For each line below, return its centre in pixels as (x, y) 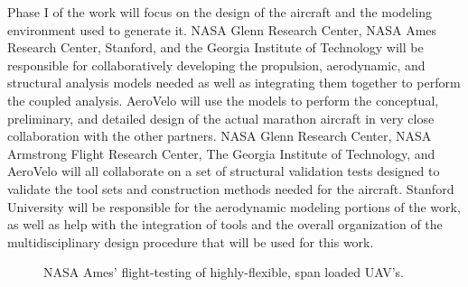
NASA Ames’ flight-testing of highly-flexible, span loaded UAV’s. (224, 272)
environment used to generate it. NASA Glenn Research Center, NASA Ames (222, 29)
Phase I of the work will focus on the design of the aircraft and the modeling (220, 12)
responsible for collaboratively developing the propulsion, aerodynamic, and (216, 65)
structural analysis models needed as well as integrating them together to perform (234, 83)
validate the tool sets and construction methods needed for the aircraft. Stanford (231, 188)
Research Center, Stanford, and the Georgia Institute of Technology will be (215, 47)
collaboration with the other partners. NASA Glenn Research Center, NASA (220, 136)
